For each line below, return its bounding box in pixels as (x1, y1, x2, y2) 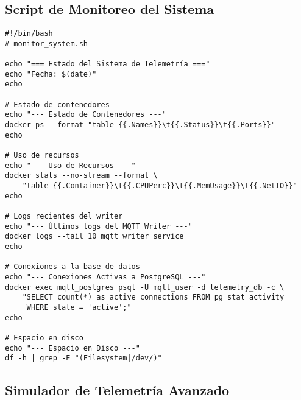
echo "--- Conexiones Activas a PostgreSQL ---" (5, 272, 206, 281)
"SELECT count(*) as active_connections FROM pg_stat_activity (22, 293, 285, 302)
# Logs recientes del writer (5, 212, 123, 221)
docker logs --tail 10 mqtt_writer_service (5, 232, 184, 241)
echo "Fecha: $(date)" (5, 69, 97, 79)
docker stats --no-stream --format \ (5, 171, 158, 180)
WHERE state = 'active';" (26, 303, 132, 312)
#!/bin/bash (5, 29, 53, 38)
